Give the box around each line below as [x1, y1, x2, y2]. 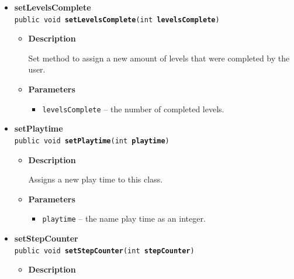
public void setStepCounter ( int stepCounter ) [14, 246, 195, 255]
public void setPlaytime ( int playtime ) [14, 136, 170, 145]
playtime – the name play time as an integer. [42, 212, 206, 225]
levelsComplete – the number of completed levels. [42, 102, 224, 115]
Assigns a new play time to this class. [28, 173, 163, 185]
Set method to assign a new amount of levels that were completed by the [28, 51, 290, 64]
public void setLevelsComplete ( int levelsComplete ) [14, 15, 220, 24]
